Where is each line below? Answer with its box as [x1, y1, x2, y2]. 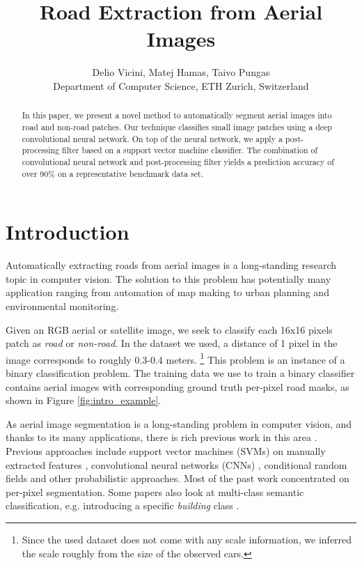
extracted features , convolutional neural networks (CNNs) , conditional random [6, 457, 347, 472]
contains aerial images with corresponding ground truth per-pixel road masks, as [6, 379, 349, 394]
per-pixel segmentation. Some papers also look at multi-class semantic [6, 484, 304, 499]
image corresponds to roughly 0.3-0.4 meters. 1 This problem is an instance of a [6, 350, 345, 366]
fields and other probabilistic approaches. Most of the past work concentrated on [6, 471, 349, 486]
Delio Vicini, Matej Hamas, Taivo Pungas [92, 65, 270, 79]
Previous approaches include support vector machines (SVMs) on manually [6, 443, 326, 458]
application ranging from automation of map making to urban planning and [6, 285, 329, 300]
